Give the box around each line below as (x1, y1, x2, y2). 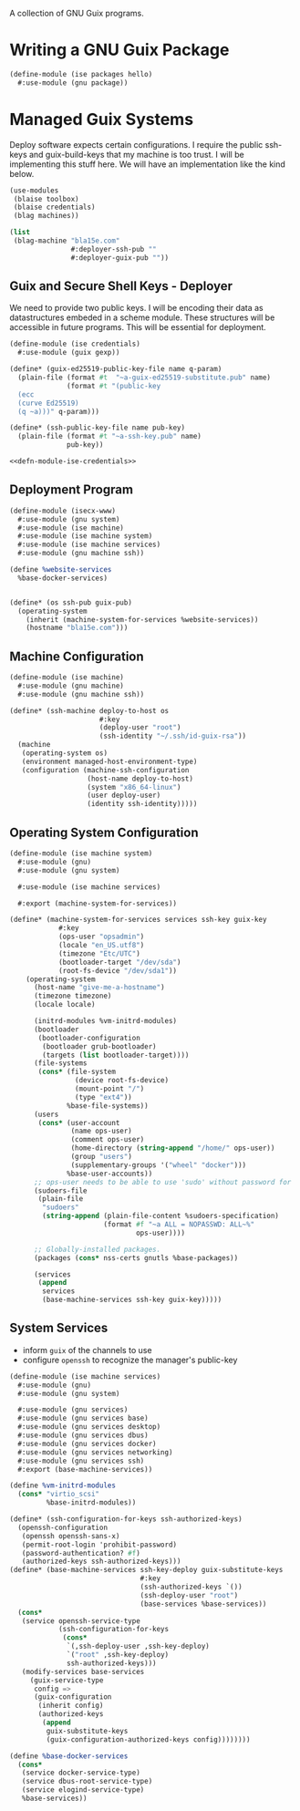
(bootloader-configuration (37, 1033, 141, 1042)
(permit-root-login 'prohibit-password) (21, 1540, 178, 1549)
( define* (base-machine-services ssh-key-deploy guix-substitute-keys (9, 1566, 284, 1575)
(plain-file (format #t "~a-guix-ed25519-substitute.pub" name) (17, 373, 272, 382)
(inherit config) (37, 1701, 104, 1711)
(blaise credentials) (13, 202, 96, 212)
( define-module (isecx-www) (9, 506, 117, 515)
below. (9, 168, 35, 179)
